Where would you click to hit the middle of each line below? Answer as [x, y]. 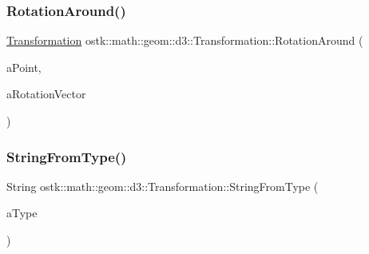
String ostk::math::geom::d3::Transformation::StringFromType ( [163, 186]
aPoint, [24, 67]
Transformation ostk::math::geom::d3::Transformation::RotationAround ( [185, 40]
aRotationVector [46, 94]
